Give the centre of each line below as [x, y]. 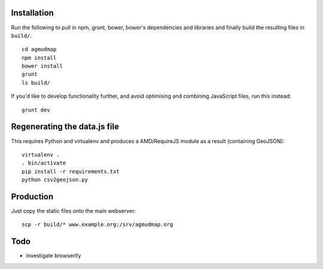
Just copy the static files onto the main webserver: [74, 211]
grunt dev [36, 110]
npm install [39, 58]
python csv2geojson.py [55, 180]
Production [32, 197]
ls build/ [36, 83]
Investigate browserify [54, 256]
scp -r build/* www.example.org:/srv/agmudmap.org [97, 225]
